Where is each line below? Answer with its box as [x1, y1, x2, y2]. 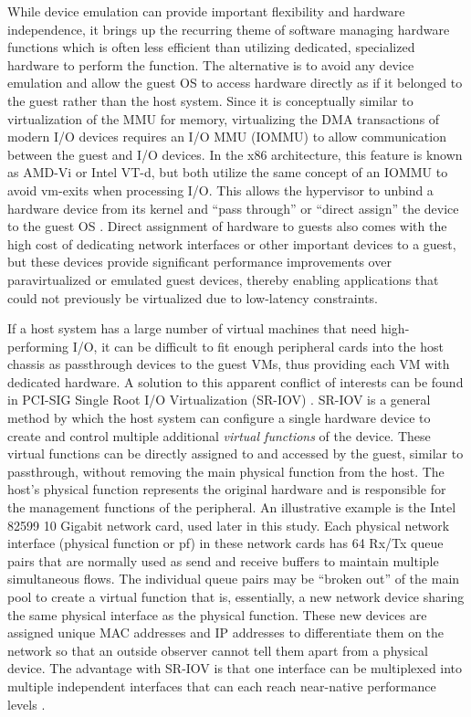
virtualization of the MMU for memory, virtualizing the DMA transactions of [7, 109, 440, 128]
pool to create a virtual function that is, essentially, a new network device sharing [7, 587, 465, 606]
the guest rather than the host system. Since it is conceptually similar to [7, 90, 413, 110]
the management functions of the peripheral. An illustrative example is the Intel [7, 498, 456, 517]
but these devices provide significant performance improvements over [7, 252, 392, 271]
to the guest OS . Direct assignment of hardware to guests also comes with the [7, 216, 447, 236]
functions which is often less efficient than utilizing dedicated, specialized [7, 37, 415, 57]
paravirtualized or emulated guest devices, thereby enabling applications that [7, 269, 439, 289]
